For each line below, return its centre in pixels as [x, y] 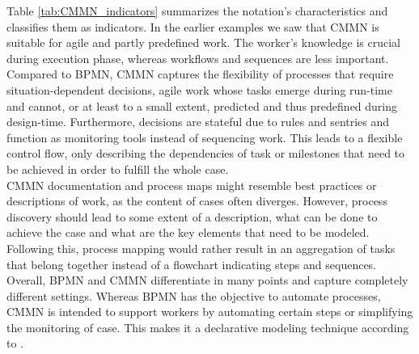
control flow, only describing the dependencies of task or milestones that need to [206, 153]
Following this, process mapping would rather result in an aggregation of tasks [201, 248]
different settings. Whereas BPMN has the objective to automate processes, [194, 295]
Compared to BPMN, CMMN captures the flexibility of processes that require [200, 74]
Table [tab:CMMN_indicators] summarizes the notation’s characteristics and [197, 11]
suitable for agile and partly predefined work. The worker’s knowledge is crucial [204, 42]
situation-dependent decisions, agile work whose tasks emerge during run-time [199, 89]
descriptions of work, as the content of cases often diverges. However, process [197, 201]
